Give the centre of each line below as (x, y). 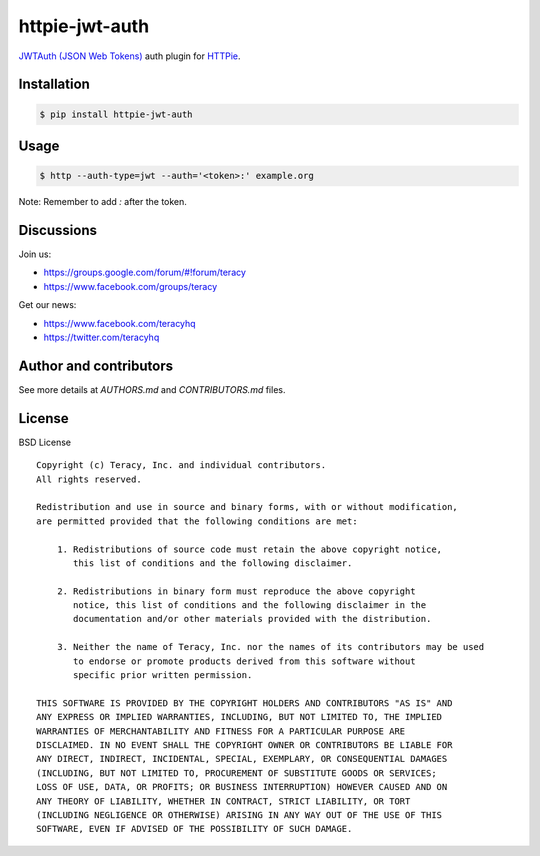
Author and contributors (96, 365)
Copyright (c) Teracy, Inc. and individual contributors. (181, 465)
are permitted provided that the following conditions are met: (197, 521)
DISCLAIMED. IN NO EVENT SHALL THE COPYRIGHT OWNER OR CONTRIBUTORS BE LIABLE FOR (244, 745)
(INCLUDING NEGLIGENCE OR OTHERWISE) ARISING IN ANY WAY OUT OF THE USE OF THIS (239, 814)
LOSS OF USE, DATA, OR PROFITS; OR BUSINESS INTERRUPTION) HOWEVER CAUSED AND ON (242, 787)
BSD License (45, 442)
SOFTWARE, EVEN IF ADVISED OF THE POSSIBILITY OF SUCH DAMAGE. (194, 829)
